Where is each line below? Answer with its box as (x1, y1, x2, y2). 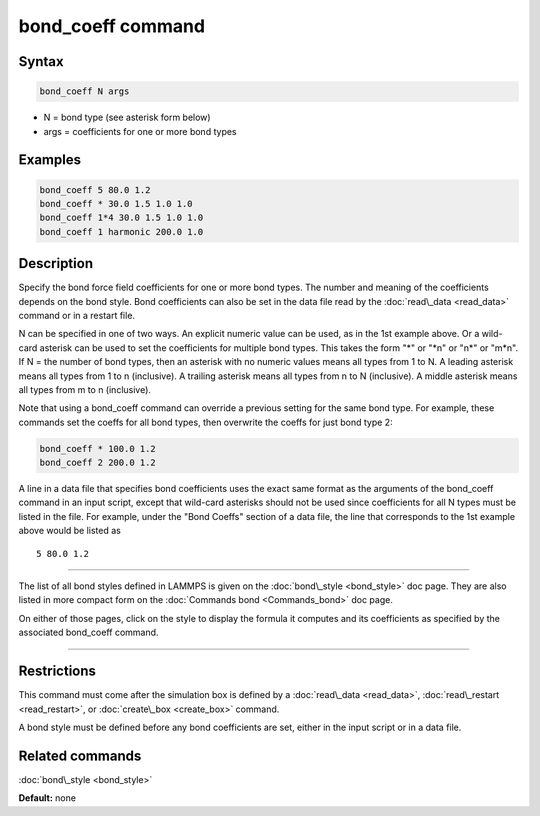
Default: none (18, 792, 77, 804)
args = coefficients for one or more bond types (43, 125, 237, 137)
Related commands (18, 747, 142, 764)
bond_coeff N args (39, 86, 130, 97)
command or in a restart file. (18, 309, 135, 321)
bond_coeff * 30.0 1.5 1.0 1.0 (39, 198, 194, 209)
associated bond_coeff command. (18, 626, 159, 639)
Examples (18, 151, 82, 169)
